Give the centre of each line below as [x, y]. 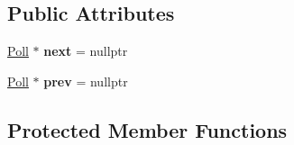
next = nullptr [86, 51]
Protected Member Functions [147, 129]
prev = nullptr [86, 81]
